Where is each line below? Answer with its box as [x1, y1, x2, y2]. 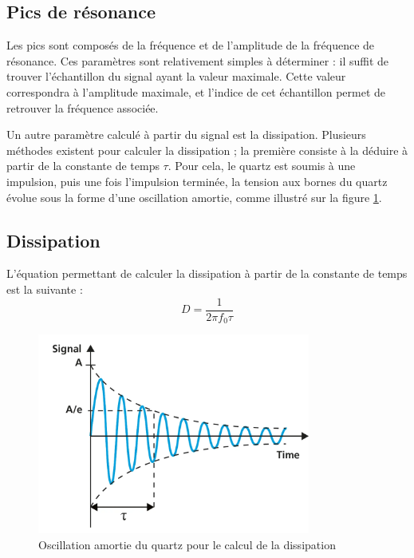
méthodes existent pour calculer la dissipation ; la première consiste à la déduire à [6, 141, 408, 158]
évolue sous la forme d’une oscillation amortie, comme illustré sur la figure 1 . [6, 188, 382, 205]
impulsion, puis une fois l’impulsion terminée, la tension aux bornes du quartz [6, 172, 388, 189]
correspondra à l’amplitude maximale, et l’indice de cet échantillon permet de [6, 83, 386, 100]
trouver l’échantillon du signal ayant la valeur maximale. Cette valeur [6, 68, 346, 85]
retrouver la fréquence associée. [6, 99, 159, 116]
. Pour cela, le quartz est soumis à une [168, 157, 356, 174]
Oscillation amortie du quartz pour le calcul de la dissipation [38, 536, 336, 552]
